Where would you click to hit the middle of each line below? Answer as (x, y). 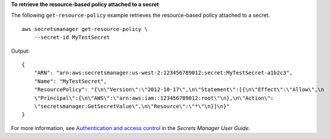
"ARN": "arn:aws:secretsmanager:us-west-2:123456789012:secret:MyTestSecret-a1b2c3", (163, 73)
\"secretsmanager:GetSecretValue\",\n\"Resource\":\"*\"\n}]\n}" (132, 106)
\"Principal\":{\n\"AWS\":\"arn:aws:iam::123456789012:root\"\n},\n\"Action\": (154, 98)
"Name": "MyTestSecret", (70, 81)
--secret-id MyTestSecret (72, 38)
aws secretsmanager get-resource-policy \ (85, 29)
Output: (20, 51)
